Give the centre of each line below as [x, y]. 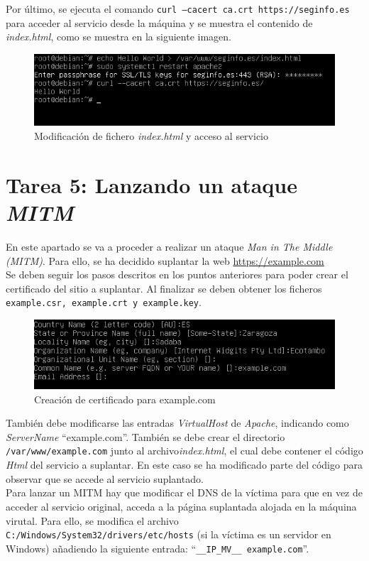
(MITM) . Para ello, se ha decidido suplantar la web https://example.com [165, 260]
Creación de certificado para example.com [125, 399]
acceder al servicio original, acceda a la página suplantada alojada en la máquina [181, 506]
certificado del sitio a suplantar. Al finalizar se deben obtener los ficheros [164, 288]
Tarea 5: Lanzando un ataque [152, 184]
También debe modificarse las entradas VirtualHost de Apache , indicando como [177, 423]
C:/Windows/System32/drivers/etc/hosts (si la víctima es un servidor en [169, 534]
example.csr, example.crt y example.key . [104, 302]
